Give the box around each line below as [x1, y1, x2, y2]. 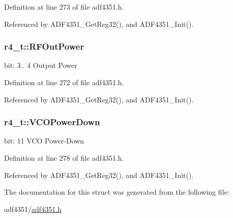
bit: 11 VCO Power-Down [4, 135, 84, 146]
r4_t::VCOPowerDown [4, 116, 100, 128]
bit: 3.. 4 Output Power [4, 60, 77, 70]
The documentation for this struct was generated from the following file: [4, 187, 229, 197]
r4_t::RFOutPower [4, 40, 84, 53]
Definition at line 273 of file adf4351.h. [4, 2, 124, 12]
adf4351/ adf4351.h [4, 203, 62, 214]
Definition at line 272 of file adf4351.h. [4, 77, 124, 87]
